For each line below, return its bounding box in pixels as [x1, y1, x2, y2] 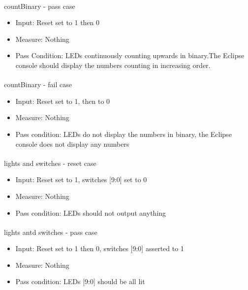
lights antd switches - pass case [4, 226, 97, 237]
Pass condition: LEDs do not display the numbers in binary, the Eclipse [15, 129, 232, 139]
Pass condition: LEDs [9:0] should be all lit [15, 276, 145, 287]
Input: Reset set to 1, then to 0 [15, 96, 110, 106]
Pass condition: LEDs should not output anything [15, 207, 166, 218]
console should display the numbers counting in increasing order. [15, 60, 211, 70]
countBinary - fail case [4, 79, 72, 90]
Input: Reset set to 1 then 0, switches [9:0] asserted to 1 [15, 243, 184, 254]
